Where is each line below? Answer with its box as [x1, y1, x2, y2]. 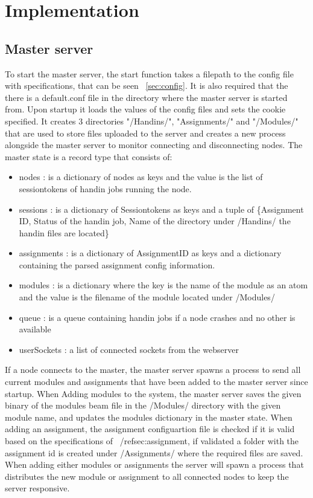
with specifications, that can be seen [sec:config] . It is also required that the [5, 79, 288, 92]
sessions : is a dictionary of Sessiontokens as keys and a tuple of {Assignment [19, 202, 304, 215]
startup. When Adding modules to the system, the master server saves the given [5, 387, 302, 399]
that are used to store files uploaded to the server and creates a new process [5, 126, 286, 139]
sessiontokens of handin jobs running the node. [19, 182, 192, 195]
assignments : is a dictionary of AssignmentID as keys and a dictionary [19, 247, 282, 259]
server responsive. [5, 482, 70, 494]
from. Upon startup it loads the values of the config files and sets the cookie [5, 103, 286, 115]
